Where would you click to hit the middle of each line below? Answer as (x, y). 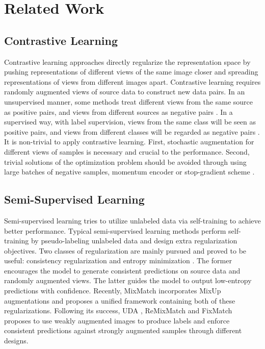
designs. (16, 341)
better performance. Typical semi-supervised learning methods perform (115, 230)
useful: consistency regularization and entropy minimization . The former (118, 260)
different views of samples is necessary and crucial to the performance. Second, (127, 151)
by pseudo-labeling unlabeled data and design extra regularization (134, 241)
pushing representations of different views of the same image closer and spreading (131, 72)
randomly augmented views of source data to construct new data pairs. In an (125, 92)
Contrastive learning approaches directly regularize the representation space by (127, 61)
